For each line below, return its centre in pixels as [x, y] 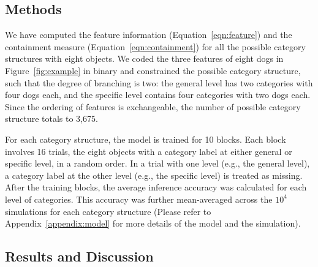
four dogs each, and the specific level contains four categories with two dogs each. [158, 95]
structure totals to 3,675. [51, 118]
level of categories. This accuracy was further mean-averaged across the [139, 199]
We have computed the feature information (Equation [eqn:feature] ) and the [149, 35]
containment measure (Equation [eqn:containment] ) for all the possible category [155, 46]
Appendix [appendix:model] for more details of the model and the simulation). [153, 223]
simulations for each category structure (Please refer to [108, 211]
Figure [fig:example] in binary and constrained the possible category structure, [153, 70]
